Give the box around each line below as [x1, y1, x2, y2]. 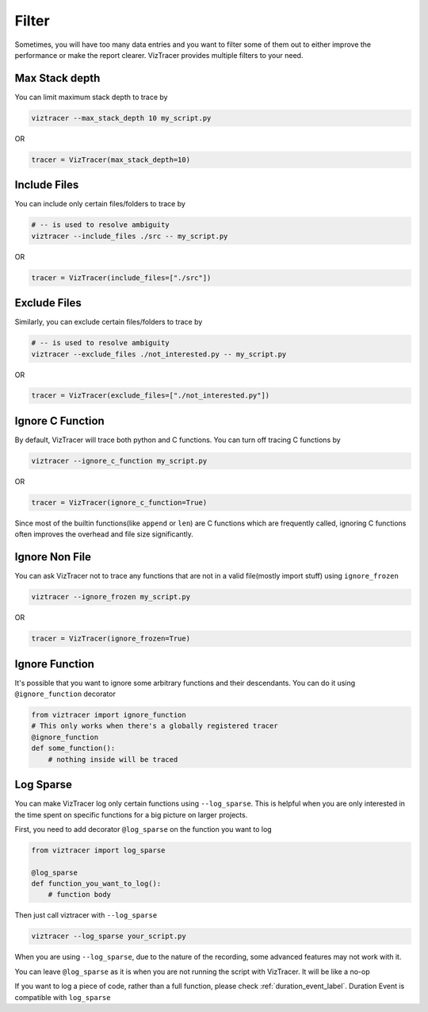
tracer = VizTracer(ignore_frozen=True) [31, 634, 190, 643]
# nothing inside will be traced [48, 755, 178, 764]
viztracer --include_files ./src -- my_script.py [31, 231, 228, 240]
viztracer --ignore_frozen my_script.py [31, 592, 190, 602]
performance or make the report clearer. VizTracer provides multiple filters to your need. [14, 50, 304, 60]
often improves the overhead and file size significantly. [14, 529, 193, 539]
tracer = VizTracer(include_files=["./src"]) [31, 273, 212, 282]
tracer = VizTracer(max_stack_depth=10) [31, 155, 190, 164]
